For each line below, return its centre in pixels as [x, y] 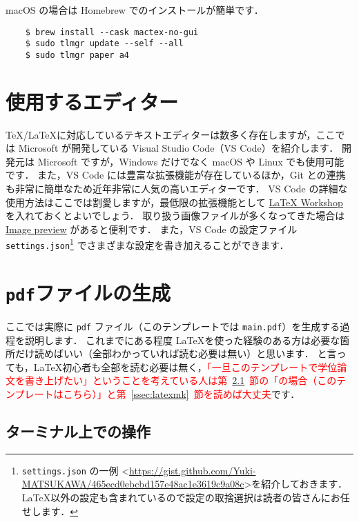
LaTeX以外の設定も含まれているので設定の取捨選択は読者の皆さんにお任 [186, 498]
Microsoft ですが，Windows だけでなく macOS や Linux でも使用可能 [191, 161]
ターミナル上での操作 [78, 431]
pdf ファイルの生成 [88, 292]
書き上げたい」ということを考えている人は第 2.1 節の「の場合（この [181, 380]
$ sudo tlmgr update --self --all [104, 44]
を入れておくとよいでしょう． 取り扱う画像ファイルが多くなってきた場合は [175, 215]
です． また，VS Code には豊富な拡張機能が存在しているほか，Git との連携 [176, 175]
